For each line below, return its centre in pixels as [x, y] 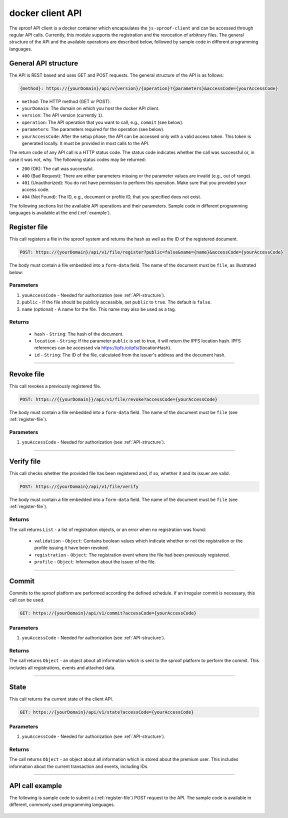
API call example [36, 786]
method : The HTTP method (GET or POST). [66, 101]
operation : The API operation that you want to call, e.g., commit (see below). [102, 122]
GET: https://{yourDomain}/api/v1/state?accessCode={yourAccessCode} [107, 712]
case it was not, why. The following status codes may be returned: [77, 159]
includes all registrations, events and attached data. [62, 667]
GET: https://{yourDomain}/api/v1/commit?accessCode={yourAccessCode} [108, 613]
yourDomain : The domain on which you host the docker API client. [90, 108]
